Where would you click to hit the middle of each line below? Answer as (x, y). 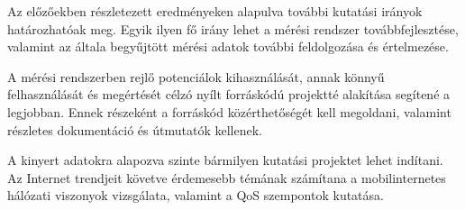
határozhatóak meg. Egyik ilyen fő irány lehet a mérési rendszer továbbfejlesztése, (233, 28)
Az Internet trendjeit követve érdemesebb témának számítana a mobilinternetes (227, 177)
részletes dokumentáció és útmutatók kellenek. (135, 129)
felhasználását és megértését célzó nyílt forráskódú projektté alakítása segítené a (229, 94)
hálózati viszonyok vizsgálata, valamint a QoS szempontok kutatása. (196, 195)
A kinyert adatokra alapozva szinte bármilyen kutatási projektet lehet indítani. (225, 160)
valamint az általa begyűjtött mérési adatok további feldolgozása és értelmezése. (228, 46)
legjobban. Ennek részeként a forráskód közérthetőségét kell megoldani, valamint (229, 111)
